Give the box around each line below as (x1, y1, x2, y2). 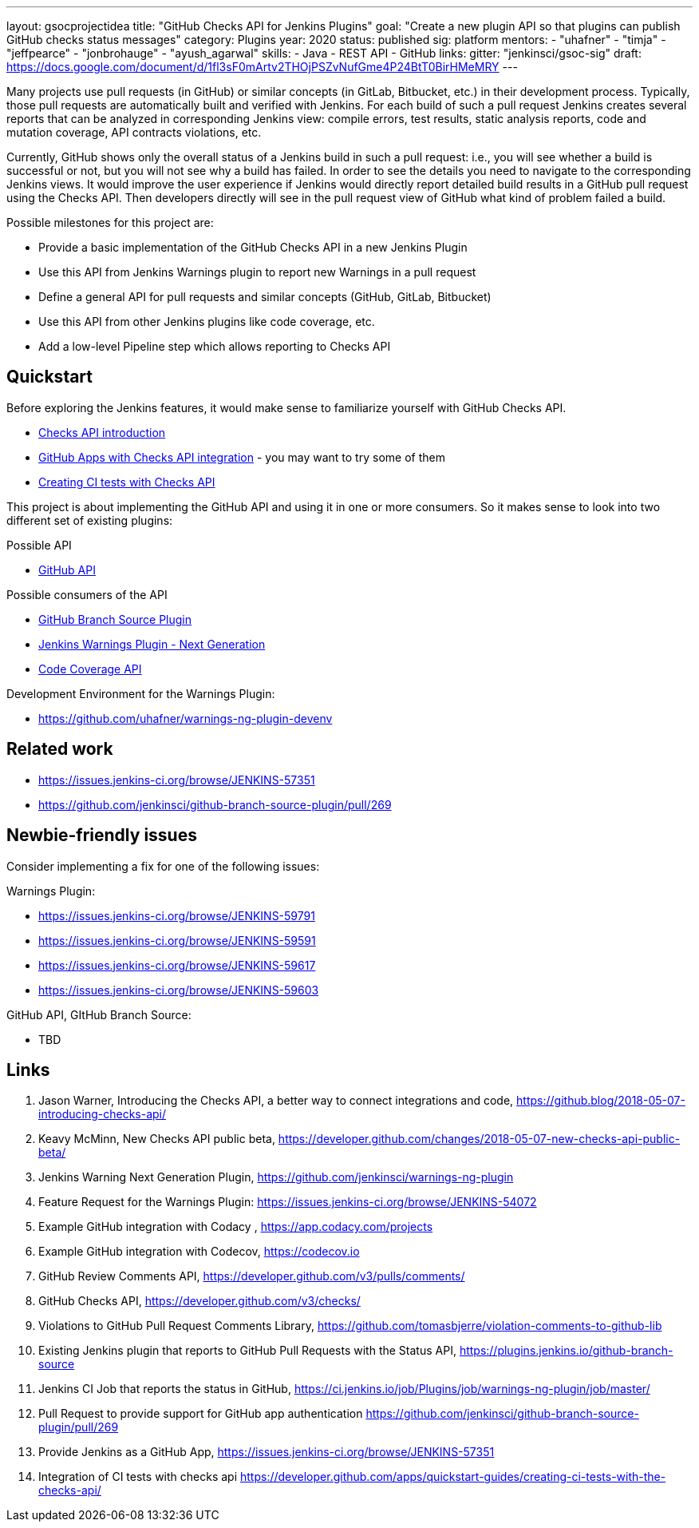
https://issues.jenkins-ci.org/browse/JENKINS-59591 (38, 933, 316, 947)
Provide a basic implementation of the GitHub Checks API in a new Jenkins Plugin (38, 240, 468, 254)
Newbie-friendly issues (6, 825, 197, 846)
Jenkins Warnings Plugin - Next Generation (38, 637, 266, 651)
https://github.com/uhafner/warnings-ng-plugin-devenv (38, 711, 333, 725)
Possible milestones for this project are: (6, 216, 214, 229)
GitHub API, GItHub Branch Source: (6, 1007, 192, 1022)
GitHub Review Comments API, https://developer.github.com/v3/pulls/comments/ (38, 1269, 465, 1284)
